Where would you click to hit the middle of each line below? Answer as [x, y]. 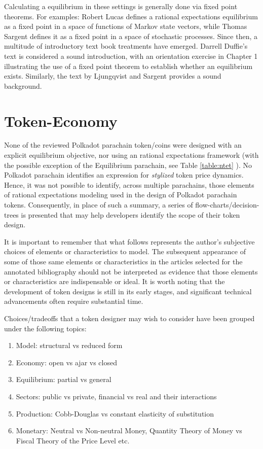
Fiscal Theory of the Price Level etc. [73, 440]
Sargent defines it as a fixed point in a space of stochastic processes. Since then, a [131, 36]
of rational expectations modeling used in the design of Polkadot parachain [121, 195]
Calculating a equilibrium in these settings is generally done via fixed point [121, 6]
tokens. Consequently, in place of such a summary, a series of [99, 205]
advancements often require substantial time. [74, 301]
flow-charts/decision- [227, 205]
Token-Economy [61, 120]
